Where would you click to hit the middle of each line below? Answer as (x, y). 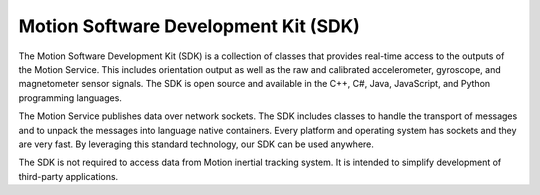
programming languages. (70, 97)
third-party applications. (68, 176)
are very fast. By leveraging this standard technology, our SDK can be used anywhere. (196, 144)
